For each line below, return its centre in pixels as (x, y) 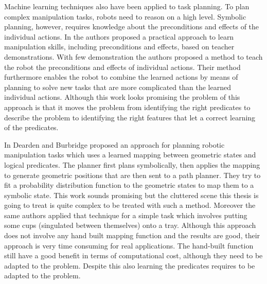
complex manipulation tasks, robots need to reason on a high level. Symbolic (125, 16)
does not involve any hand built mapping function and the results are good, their (132, 235)
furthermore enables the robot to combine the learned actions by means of (121, 77)
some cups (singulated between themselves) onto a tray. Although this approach (130, 225)
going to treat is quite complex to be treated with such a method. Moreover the (130, 205)
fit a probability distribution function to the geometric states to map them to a (129, 185)
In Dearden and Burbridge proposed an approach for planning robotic (114, 144)
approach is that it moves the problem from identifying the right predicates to (127, 107)
